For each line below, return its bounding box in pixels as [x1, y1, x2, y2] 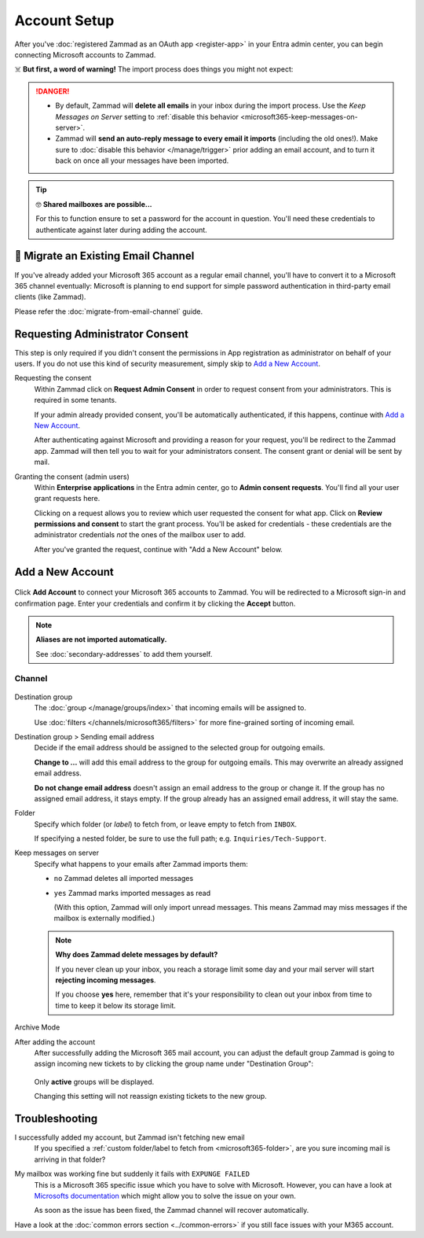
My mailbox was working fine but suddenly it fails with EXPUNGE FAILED [14, 1169, 250, 1179]
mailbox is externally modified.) [53, 913, 155, 923]
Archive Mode [14, 1022, 60, 1032]
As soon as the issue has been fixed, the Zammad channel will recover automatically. [34, 1206, 309, 1215]
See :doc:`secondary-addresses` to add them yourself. [35, 649, 213, 658]
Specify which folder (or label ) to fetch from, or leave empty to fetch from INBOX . [34, 819, 298, 829]
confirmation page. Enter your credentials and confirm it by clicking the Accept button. [14, 599, 296, 608]
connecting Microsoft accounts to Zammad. [14, 50, 156, 59]
